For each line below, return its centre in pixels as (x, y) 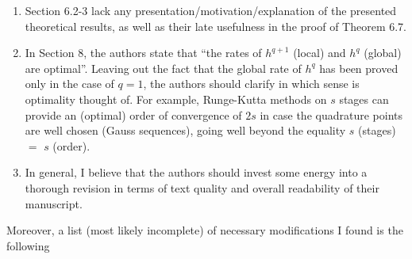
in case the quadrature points (331, 114)
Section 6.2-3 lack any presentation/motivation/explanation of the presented (211, 10)
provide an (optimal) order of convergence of (133, 114)
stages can (364, 99)
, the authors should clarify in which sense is (251, 84)
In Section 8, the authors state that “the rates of (143, 53)
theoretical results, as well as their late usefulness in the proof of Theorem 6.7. (216, 26)
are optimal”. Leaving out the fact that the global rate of (163, 68)
